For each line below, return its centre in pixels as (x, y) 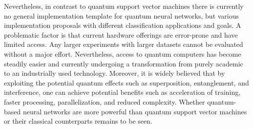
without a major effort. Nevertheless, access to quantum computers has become (123, 54)
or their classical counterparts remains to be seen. (78, 121)
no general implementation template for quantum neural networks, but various (122, 15)
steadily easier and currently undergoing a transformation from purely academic (124, 63)
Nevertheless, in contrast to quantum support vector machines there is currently (124, 6)
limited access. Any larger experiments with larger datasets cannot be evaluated (124, 44)
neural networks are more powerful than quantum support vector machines (135, 111)
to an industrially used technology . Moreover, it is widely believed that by (115, 73)
